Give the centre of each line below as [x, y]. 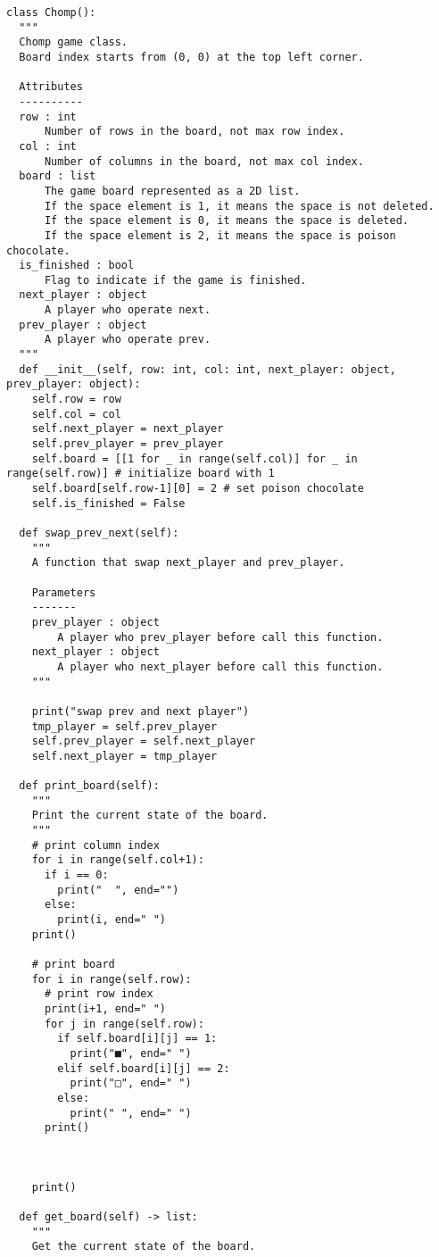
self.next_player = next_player [128, 429]
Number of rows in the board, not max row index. [195, 132]
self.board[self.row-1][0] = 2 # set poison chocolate [198, 488]
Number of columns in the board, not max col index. [204, 161]
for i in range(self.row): [112, 979]
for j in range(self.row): [124, 1024]
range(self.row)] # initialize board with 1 [141, 474]
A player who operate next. [128, 310]
